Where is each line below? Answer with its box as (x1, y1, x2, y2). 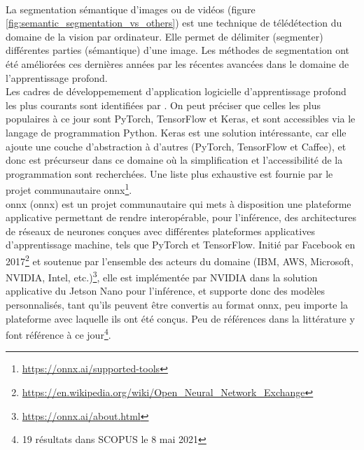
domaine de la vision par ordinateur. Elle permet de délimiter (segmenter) (6, 29, 323, 43)
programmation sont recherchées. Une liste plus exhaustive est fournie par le (6, 166, 333, 181)
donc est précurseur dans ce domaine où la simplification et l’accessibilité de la (6, 153, 343, 167)
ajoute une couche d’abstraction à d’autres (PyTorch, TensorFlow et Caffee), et (6, 139, 346, 153)
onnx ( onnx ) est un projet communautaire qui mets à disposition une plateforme (6, 196, 351, 211)
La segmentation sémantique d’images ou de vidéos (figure (6, 1, 255, 16)
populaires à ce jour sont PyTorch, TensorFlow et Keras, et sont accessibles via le (6, 111, 356, 126)
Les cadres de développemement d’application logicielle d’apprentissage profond (6, 84, 346, 99)
